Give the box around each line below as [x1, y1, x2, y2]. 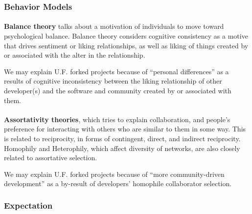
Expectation [4, 199, 53, 211]
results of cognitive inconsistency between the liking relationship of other [4, 76, 222, 86]
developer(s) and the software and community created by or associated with [4, 86, 231, 95]
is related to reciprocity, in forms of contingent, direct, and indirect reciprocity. [4, 133, 241, 143]
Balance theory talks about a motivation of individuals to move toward [4, 21, 224, 31]
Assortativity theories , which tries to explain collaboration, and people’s [4, 114, 230, 124]
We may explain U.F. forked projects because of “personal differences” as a [4, 66, 229, 76]
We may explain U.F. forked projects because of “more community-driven [4, 169, 225, 179]
